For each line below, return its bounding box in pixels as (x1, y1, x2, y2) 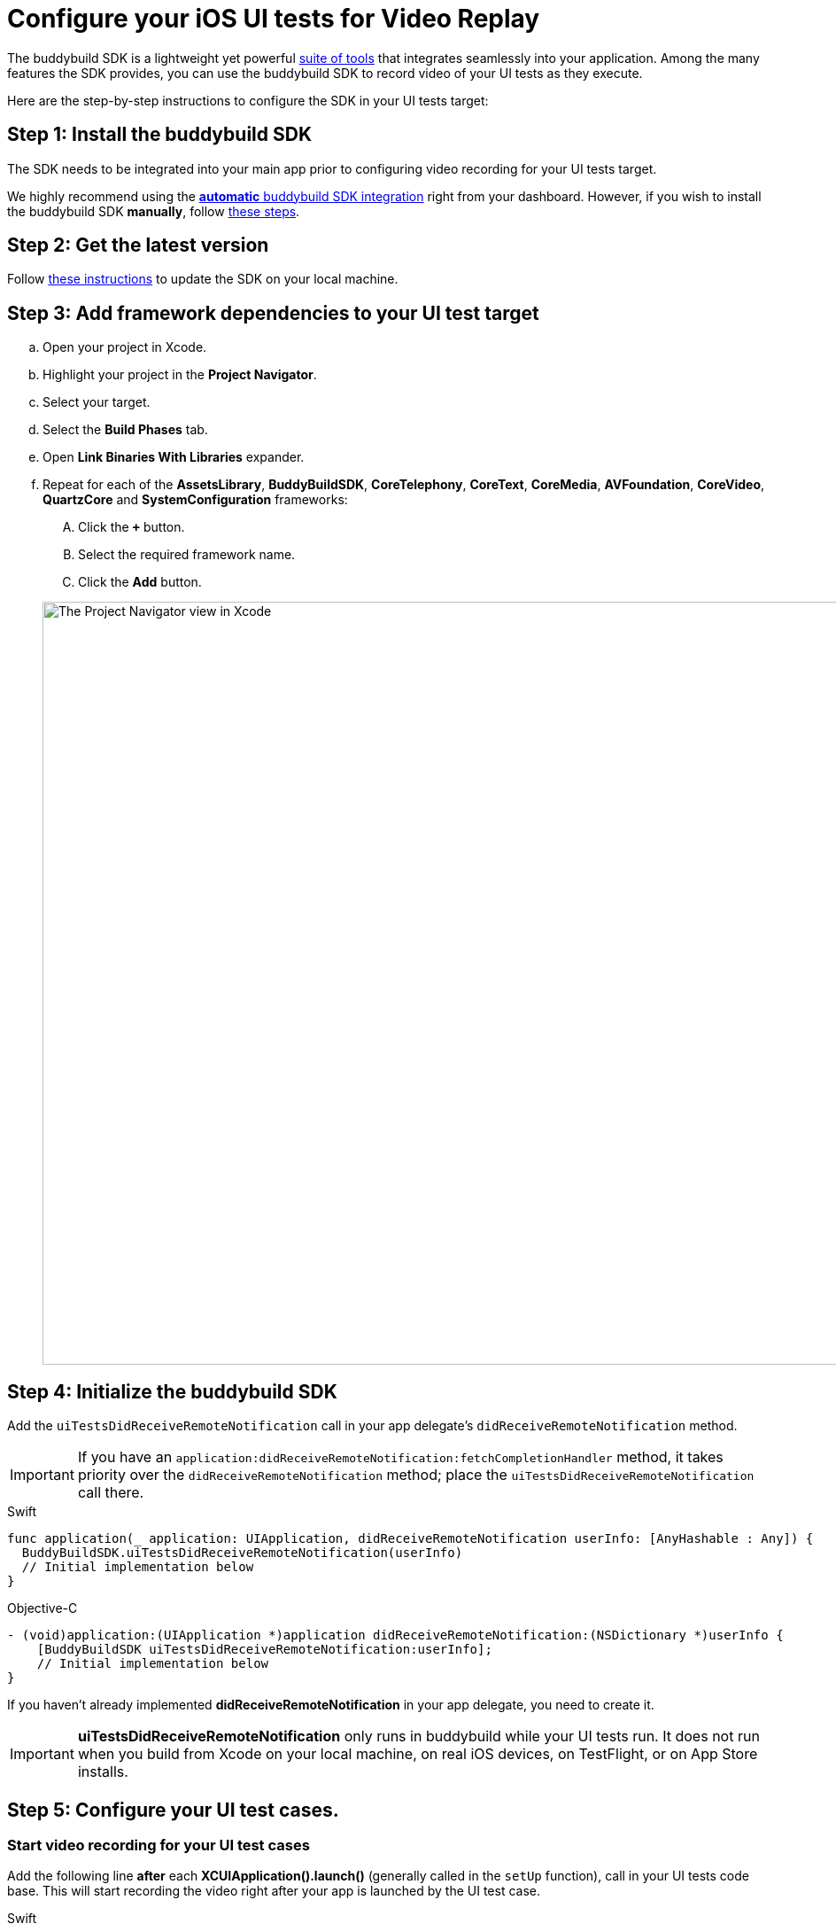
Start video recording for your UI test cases (7, 1835, 310, 1854)
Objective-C (7, 1600, 78, 1616)
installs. (77, 1763, 128, 1781)
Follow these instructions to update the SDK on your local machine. (7, 271, 399, 287)
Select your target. (43, 394, 151, 410)
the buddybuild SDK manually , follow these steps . (7, 203, 300, 219)
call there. (77, 1483, 144, 1502)
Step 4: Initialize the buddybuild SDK (7, 1380, 337, 1403)
